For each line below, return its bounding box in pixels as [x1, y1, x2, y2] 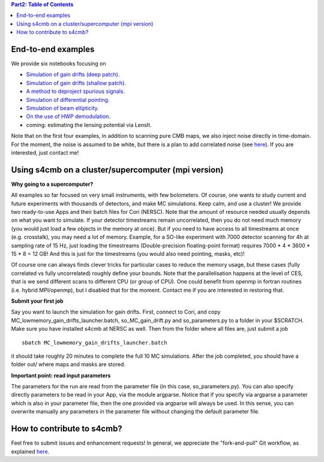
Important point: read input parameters [11, 372, 111, 379]
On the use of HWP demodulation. [26, 113, 111, 120]
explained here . [11, 448, 50, 455]
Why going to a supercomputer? [11, 180, 94, 188]
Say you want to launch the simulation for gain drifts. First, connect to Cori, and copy [11, 309, 221, 316]
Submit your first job [11, 297, 64, 304]
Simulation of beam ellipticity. [26, 105, 99, 112]
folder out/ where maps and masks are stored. [11, 361, 125, 368]
